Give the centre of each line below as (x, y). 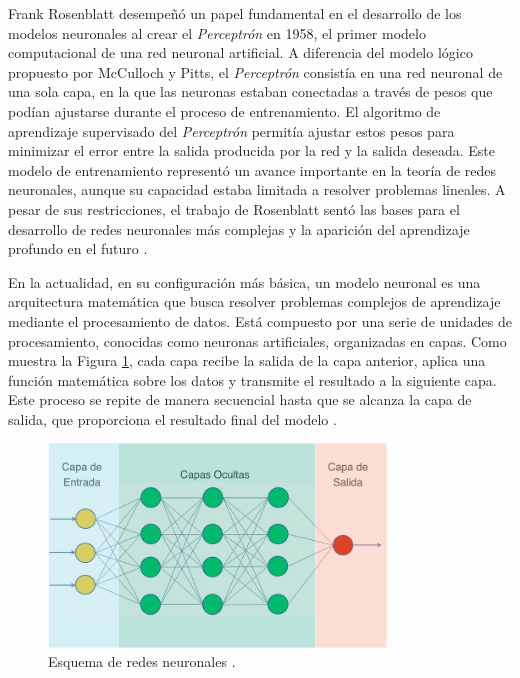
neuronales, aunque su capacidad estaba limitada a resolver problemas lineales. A (257, 189)
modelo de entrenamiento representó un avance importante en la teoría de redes (252, 169)
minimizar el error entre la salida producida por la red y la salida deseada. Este (251, 150)
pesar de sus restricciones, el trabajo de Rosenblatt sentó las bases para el (234, 208)
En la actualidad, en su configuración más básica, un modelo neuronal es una (244, 281)
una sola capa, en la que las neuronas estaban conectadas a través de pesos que (250, 91)
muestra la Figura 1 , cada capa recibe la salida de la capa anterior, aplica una (247, 360)
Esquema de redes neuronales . (142, 661)
